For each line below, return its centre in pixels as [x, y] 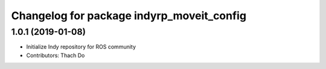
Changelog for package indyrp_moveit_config [129, 16]
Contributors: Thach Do [56, 55]
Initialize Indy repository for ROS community [81, 47]
